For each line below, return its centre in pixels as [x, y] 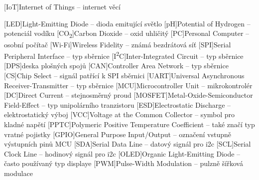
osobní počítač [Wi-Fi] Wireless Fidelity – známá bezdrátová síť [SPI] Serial [118, 44]
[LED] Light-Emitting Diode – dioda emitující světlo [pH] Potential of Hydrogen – [127, 23]
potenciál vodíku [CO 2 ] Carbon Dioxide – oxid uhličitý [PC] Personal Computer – [127, 34]
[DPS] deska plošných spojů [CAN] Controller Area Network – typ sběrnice [116, 66]
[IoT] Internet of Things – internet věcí [62, 7]
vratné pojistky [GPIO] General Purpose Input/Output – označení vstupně [118, 134]
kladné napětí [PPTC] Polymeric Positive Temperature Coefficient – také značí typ [129, 124]
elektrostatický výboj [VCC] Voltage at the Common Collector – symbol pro [120, 114]
